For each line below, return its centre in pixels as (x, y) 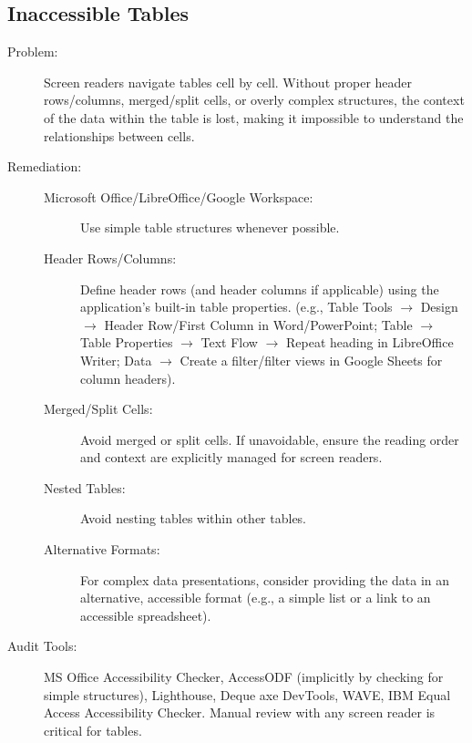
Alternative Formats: (102, 549)
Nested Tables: (85, 487)
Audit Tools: (42, 646)
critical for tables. (93, 730)
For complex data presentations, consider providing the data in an (265, 579)
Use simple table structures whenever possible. (210, 227)
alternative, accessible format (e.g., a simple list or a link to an (256, 598)
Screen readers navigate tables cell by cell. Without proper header (228, 82)
